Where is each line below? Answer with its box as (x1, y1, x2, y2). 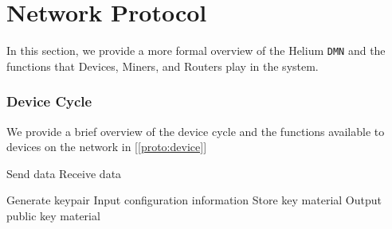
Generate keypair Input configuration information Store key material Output (6, 192, 382, 208)
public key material (6, 207, 100, 223)
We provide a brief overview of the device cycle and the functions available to (6, 122, 385, 139)
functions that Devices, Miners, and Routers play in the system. (6, 57, 319, 74)
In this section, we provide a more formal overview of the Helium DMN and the (6, 42, 386, 59)
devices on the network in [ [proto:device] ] (6, 138, 207, 155)
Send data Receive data (6, 165, 122, 181)
